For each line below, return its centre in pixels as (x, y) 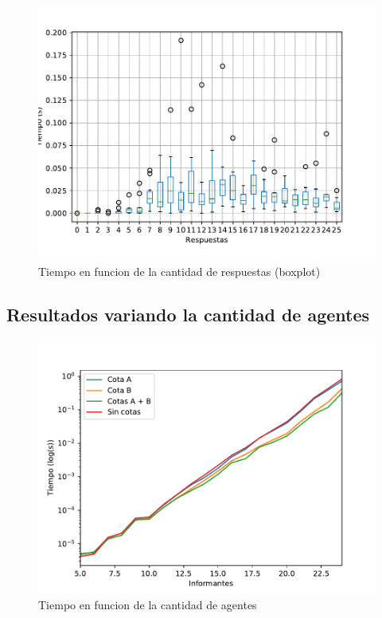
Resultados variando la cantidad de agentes (188, 314)
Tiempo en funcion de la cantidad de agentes (148, 604)
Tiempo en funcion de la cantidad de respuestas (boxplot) (179, 271)
